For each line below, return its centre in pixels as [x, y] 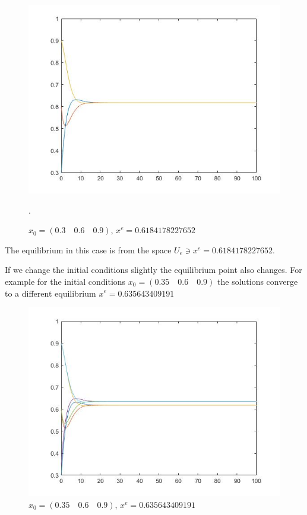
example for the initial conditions [65, 281]
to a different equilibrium [50, 293]
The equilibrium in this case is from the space [88, 249]
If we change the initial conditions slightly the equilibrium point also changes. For [153, 270]
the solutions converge [258, 281]
